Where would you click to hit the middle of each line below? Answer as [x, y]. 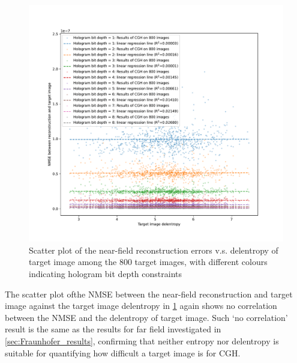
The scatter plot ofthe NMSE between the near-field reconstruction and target [149, 294]
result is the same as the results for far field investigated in [113, 329]
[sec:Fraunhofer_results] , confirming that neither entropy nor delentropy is [142, 340]
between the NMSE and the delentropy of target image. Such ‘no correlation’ [146, 317]
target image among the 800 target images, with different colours [148, 262]
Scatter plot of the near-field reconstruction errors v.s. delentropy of [154, 250]
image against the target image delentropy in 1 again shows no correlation [141, 306]
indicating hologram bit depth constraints [105, 273]
